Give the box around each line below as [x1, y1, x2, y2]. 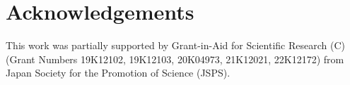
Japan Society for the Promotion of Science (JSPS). [6, 65, 231, 80]
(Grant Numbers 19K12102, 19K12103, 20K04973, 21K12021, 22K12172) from [6, 51, 344, 66]
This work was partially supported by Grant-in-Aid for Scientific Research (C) [6, 38, 345, 53]
